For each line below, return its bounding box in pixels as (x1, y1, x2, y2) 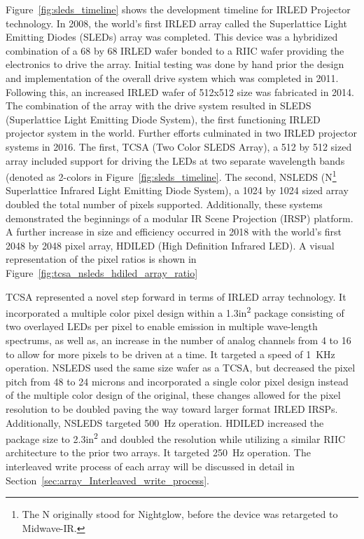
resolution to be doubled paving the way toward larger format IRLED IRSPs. (6, 401, 338, 416)
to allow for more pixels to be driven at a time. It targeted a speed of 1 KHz (6, 346, 335, 361)
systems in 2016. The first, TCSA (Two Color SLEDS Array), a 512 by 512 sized (6, 139, 352, 153)
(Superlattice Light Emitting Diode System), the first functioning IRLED (6, 111, 321, 126)
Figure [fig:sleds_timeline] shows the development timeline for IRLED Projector (6, 2, 351, 16)
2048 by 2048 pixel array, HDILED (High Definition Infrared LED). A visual (6, 238, 335, 252)
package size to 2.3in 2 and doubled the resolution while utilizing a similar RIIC (6, 430, 346, 446)
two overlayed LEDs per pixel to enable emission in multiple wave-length (6, 319, 318, 334)
